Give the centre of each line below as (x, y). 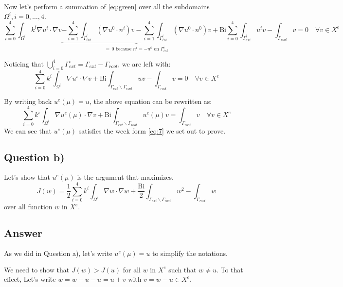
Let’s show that (27, 177)
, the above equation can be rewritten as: (151, 101)
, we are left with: (144, 63)
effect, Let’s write (30, 279)
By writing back (28, 101)
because (124, 49)
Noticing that (24, 63)
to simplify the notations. (190, 253)
